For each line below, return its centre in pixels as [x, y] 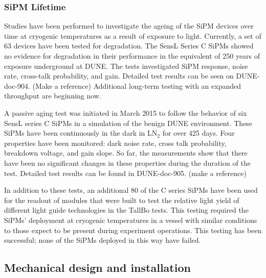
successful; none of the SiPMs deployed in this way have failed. [103, 240]
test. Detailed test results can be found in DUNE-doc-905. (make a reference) [125, 173]
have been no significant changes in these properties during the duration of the [127, 162]
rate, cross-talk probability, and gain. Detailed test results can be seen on [119, 76]
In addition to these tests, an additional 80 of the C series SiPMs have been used [131, 190]
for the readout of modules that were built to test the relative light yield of [122, 200]
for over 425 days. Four [198, 133]
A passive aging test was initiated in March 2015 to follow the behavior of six [126, 112]
